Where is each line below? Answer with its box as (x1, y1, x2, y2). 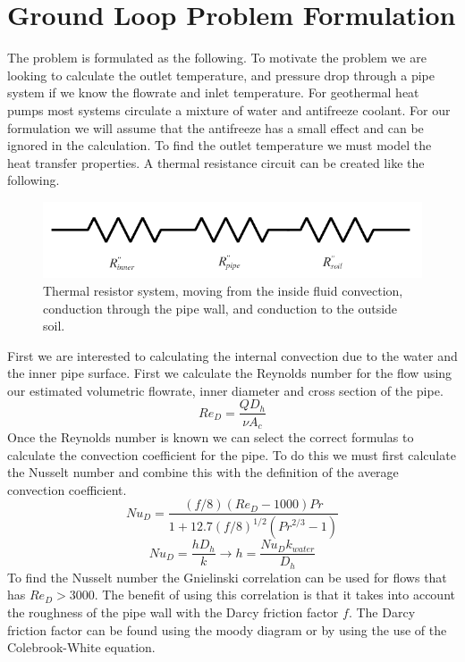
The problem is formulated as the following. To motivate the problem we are (7, 48, 427, 67)
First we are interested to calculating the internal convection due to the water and (7, 346, 458, 365)
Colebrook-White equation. (7, 638, 156, 657)
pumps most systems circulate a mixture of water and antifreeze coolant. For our (7, 100, 451, 119)
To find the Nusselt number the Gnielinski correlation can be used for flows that (7, 567, 447, 586)
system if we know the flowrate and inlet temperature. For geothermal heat (7, 83, 419, 102)
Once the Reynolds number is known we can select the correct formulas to (7, 427, 414, 446)
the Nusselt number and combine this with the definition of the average (7, 463, 399, 482)
